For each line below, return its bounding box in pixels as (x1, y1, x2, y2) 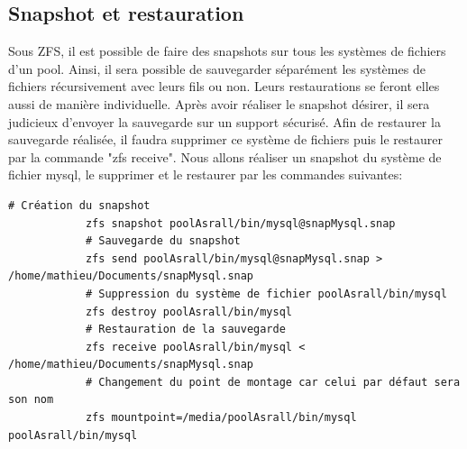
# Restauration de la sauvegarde (85, 323, 286, 336)
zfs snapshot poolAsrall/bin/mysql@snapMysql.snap (85, 216, 396, 230)
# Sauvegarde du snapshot (85, 234, 241, 248)
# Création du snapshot (8, 198, 151, 212)
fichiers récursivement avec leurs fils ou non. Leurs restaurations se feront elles (8, 77, 440, 96)
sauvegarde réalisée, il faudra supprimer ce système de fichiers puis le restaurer (8, 130, 443, 149)
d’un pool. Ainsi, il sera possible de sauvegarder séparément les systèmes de (8, 59, 426, 78)
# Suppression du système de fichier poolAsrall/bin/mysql (85, 287, 447, 300)
